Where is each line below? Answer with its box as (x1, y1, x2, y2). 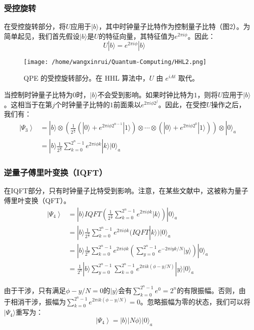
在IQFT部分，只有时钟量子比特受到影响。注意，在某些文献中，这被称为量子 (4, 185, 249, 196)
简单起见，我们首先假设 (4, 30, 80, 41)
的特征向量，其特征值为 (98, 30, 174, 41)
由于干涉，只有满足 (4, 285, 66, 295)
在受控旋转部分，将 (4, 21, 66, 31)
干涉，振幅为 (24, 296, 66, 306)
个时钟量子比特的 (55, 99, 110, 109)
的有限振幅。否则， (176, 285, 239, 295)
